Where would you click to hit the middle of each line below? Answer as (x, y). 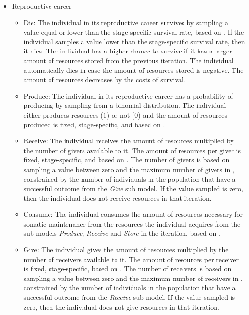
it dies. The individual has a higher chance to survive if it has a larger (128, 51)
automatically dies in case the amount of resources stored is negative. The (133, 70)
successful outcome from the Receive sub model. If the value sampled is (129, 297)
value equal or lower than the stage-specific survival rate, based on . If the (134, 32)
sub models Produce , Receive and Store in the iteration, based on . (122, 233)
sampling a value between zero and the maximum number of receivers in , (133, 278)
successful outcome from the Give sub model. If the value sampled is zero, (133, 188)
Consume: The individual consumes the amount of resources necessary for (133, 214)
